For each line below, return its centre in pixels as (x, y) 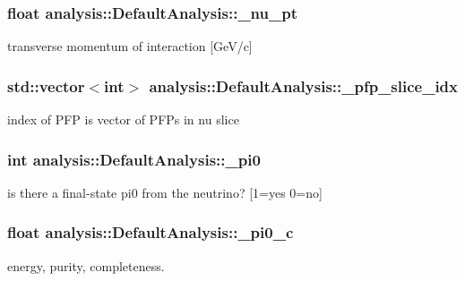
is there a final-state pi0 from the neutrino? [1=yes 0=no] (165, 192)
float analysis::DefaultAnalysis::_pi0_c (151, 232)
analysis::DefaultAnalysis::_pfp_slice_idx (303, 85)
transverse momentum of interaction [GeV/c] (130, 46)
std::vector (46, 85)
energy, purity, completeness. (86, 265)
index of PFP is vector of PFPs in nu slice (123, 119)
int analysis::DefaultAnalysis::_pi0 (134, 159)
